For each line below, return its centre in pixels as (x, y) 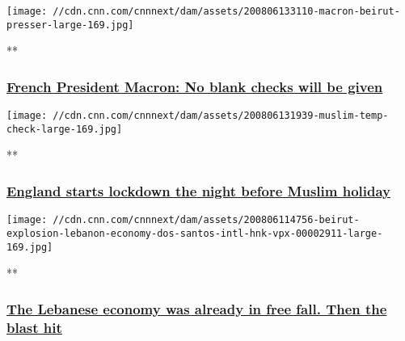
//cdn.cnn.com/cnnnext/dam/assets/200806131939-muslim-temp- (221, 116)
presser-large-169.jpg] (70, 25)
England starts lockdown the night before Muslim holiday (199, 190)
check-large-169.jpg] (65, 129)
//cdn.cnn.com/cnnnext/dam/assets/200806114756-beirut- (206, 220)
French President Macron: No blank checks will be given (195, 86)
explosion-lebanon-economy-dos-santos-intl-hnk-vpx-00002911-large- (195, 233)
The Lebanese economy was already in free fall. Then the (197, 308)
